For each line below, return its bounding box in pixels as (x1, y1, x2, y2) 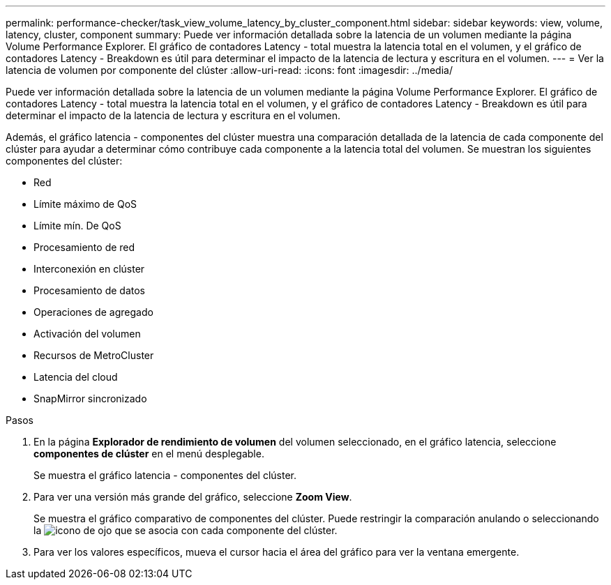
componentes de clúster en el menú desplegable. (33, 448, 264, 459)
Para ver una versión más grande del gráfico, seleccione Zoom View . (33, 491, 352, 503)
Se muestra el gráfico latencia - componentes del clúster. (33, 469, 297, 481)
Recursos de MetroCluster (33, 349, 154, 361)
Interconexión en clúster (33, 263, 145, 275)
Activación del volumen (33, 328, 141, 340)
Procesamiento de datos (33, 284, 145, 296)
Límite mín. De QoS (33, 220, 121, 231)
